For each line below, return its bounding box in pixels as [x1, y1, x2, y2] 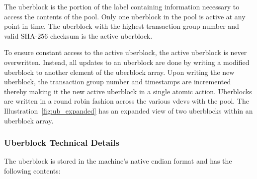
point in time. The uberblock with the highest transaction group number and [4, 21, 239, 31]
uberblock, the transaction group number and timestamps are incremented [4, 76, 231, 87]
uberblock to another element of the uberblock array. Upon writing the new [4, 66, 235, 77]
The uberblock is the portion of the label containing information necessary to [4, 1, 240, 11]
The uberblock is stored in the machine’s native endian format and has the [4, 156, 232, 166]
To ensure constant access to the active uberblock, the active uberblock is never [4, 47, 247, 58]
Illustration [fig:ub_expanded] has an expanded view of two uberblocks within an [4, 105, 253, 116]
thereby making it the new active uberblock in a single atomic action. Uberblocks [4, 86, 252, 96]
